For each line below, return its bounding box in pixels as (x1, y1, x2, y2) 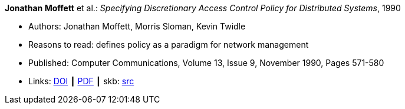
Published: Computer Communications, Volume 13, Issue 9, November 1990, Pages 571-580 (28, 58, 384, 68)
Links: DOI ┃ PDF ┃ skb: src (28, 76, 134, 86)
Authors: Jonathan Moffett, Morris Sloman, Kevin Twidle (28, 21, 246, 31)
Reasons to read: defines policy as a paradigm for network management (28, 39, 309, 49)
